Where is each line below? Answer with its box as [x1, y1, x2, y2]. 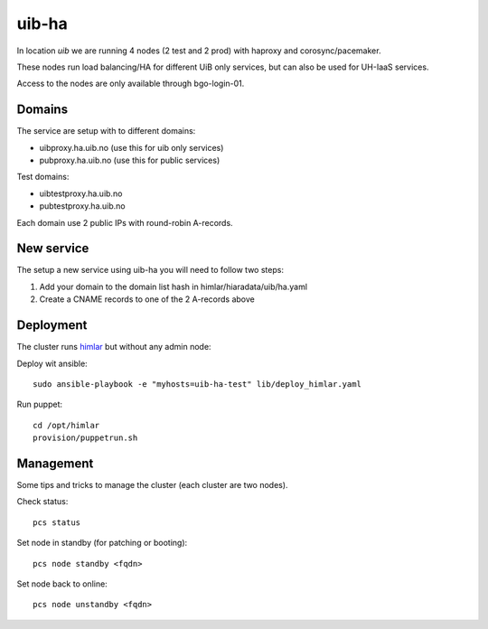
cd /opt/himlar [33, 420, 100, 430]
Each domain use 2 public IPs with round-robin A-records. [16, 217, 234, 228]
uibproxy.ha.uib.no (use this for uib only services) [39, 142, 224, 153]
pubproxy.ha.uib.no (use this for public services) [39, 155, 221, 166]
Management [16, 455, 94, 471]
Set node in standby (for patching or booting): [16, 538, 188, 549]
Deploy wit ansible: [16, 358, 88, 369]
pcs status [33, 517, 81, 528]
